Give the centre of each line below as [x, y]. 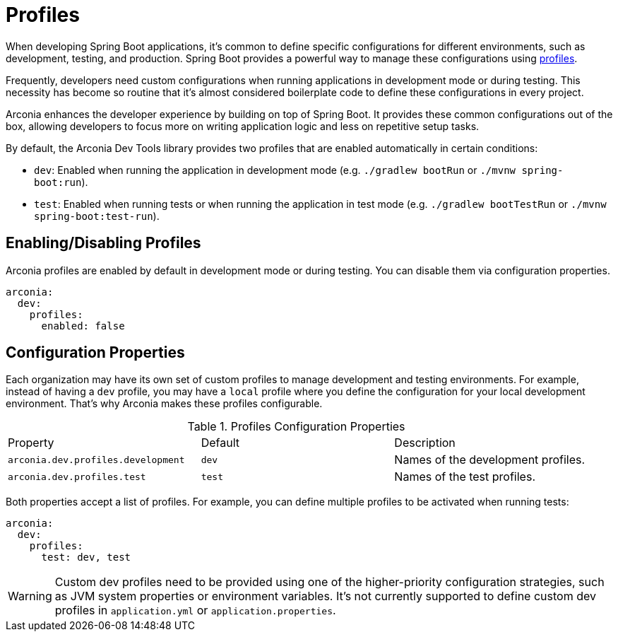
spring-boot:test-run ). [97, 216]
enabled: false [83, 326]
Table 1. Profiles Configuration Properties [296, 427]
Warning [30, 596]
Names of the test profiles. [465, 477]
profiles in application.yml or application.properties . [195, 610]
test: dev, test [86, 557]
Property [31, 443]
